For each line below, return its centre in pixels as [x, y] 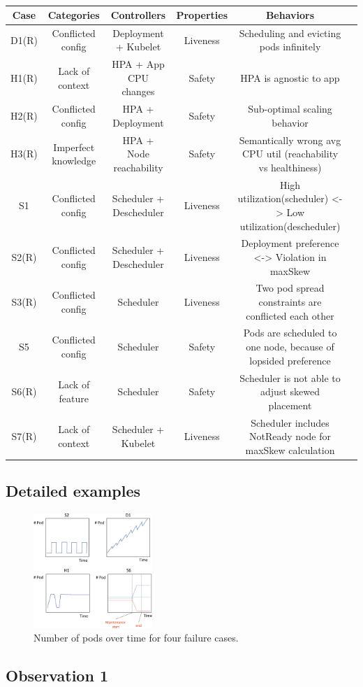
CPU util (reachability [290, 154]
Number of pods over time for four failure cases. [136, 638]
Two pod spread [290, 288]
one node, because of [290, 347]
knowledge [74, 161]
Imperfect [74, 147]
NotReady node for [290, 436]
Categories [74, 15]
